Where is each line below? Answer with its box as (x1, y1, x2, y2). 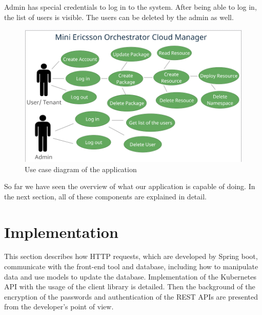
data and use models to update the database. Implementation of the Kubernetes (4, 271, 256, 282)
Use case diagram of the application (25, 163, 137, 174)
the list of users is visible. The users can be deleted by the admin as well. (4, 11, 234, 22)
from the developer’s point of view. (4, 301, 114, 312)
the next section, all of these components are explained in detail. (4, 191, 207, 201)
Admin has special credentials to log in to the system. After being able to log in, (4, 2, 257, 12)
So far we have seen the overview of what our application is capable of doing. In (4, 181, 255, 192)
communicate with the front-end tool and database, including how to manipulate (4, 261, 258, 272)
